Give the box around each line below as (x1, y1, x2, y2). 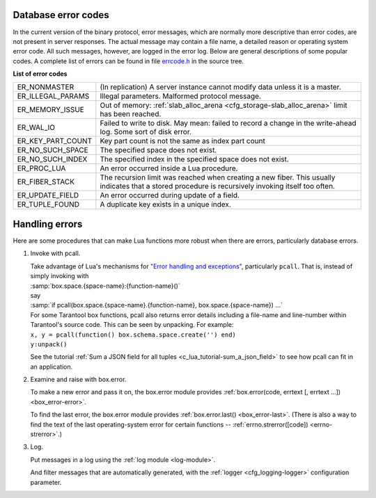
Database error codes (13, 9, 109, 21)
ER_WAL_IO (17, 122, 56, 132)
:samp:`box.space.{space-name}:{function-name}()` (30, 282, 180, 290)
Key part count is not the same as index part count (100, 136, 266, 146)
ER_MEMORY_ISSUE (17, 105, 85, 115)
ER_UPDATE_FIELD (17, 191, 79, 200)
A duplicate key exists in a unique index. (100, 200, 231, 209)
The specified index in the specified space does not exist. (100, 154, 289, 164)
